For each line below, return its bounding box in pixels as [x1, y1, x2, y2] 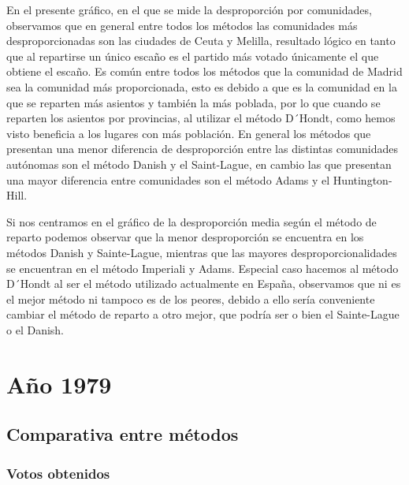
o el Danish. [6, 321, 64, 338]
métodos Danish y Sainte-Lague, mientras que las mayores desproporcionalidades [6, 244, 397, 260]
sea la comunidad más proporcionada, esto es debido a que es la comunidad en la [6, 78, 397, 95]
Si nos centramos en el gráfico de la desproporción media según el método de [6, 213, 377, 229]
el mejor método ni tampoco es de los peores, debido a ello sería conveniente [6, 290, 375, 307]
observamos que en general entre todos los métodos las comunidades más [6, 17, 358, 33]
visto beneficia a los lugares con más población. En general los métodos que [6, 125, 371, 141]
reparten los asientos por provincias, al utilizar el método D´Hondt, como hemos [6, 110, 396, 126]
